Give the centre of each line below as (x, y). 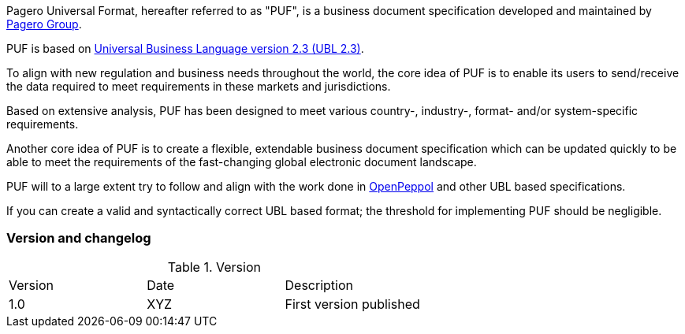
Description (319, 285)
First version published (352, 304)
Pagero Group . (44, 24)
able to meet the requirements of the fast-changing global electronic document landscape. (242, 162)
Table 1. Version (214, 267)
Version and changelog (79, 238)
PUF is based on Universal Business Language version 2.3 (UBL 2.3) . (185, 48)
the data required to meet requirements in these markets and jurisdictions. (199, 86)
